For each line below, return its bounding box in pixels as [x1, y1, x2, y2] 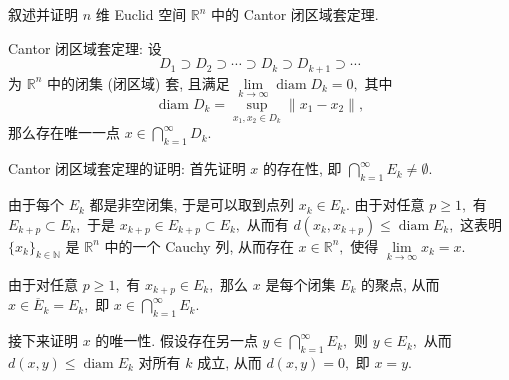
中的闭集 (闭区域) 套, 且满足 [46, 72, 230, 93]
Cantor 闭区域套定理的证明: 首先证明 [8, 158, 246, 179]
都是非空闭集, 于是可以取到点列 [89, 194, 295, 215]
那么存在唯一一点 [8, 122, 120, 143]
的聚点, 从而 [360, 273, 440, 294]
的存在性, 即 [262, 158, 342, 179]
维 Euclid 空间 [95, 4, 187, 24]
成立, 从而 [197, 351, 262, 372]
